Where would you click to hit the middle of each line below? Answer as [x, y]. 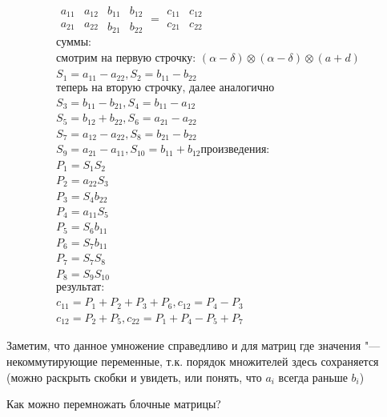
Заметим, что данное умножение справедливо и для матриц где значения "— [193, 345]
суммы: [74, 43]
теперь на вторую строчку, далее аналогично [165, 88]
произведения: [235, 150]
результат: [81, 288]
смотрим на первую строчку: [126, 59]
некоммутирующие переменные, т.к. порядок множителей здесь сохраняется [193, 361]
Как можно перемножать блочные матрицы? [114, 404]
